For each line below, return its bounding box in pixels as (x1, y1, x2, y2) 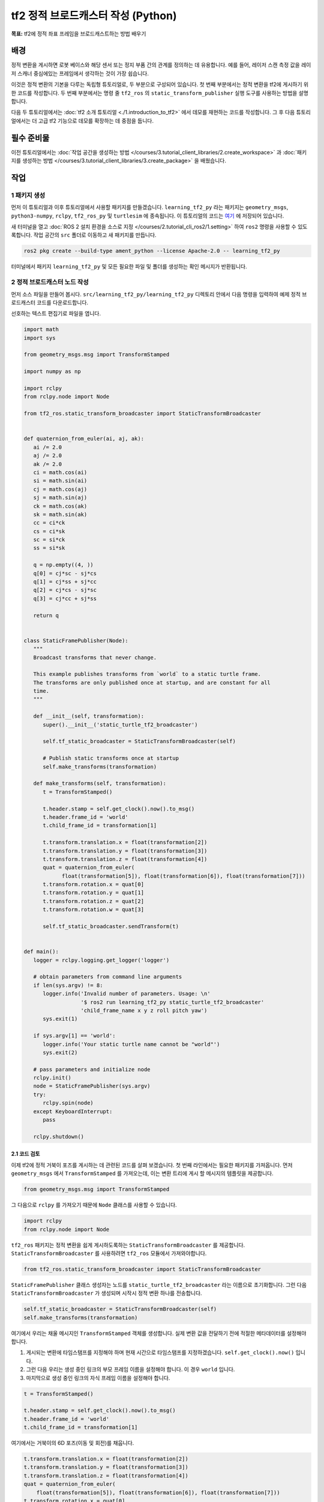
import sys (23, 334, 56, 341)
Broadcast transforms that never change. (33, 654, 157, 661)
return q (33, 612, 59, 619)
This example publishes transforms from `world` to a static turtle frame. (33, 670, 261, 678)
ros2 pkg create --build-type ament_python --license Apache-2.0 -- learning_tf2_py (23, 248, 280, 255)
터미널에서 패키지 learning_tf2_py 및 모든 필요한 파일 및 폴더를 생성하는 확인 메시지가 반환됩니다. (11, 263, 247, 270)
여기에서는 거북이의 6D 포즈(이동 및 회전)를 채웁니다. (11, 1440, 134, 1447)
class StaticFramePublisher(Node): (23, 637, 128, 644)
